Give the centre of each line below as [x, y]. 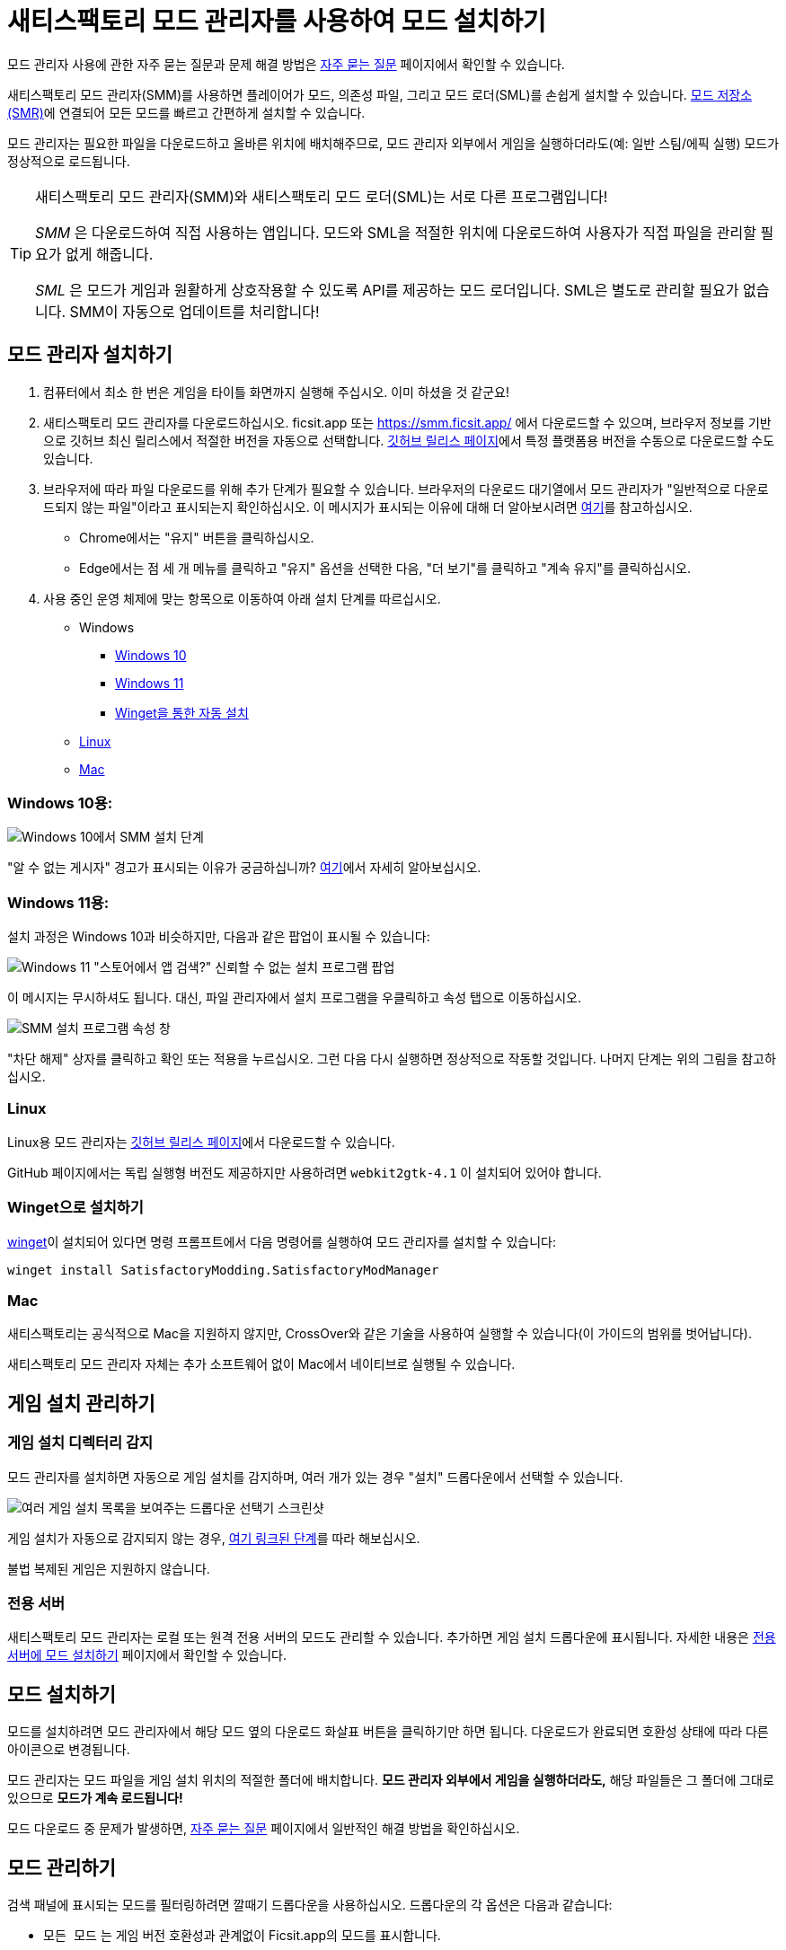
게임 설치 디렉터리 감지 [80, 1443]
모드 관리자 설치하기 [90, 355]
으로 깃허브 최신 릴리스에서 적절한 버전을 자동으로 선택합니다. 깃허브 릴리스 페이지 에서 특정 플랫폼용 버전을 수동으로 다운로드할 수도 [409, 440]
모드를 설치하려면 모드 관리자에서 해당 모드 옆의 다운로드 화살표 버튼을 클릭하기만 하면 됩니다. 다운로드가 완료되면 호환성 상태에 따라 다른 [388, 1732]
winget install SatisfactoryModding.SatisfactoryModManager [223, 1270]
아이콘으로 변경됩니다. [69, 1750]
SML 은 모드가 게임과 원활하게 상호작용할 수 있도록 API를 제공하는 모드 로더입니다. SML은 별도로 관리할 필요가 [387, 290]
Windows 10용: [60, 803]
